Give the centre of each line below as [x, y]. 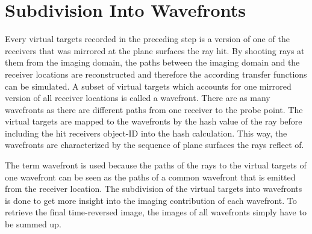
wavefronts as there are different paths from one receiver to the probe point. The [154, 109]
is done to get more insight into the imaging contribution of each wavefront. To [151, 200]
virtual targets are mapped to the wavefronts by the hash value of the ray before [154, 121]
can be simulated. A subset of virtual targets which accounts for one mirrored [148, 86]
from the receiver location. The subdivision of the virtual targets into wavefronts [154, 189]
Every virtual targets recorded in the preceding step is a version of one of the [147, 39]
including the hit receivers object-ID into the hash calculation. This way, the [146, 133]
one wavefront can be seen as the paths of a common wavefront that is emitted [150, 177]
